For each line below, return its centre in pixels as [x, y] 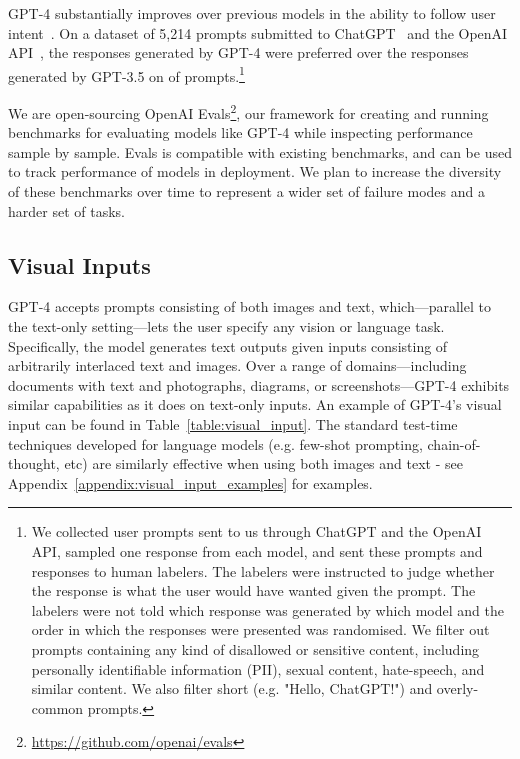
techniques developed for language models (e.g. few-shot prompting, [215, 443]
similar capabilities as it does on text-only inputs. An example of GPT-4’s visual [255, 404]
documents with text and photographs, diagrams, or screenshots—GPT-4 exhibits [259, 384]
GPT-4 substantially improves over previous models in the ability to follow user [252, 13]
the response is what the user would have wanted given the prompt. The [253, 590]
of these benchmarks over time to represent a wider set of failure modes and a [246, 191]
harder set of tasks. [66, 210]
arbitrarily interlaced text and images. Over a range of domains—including [237, 365]
